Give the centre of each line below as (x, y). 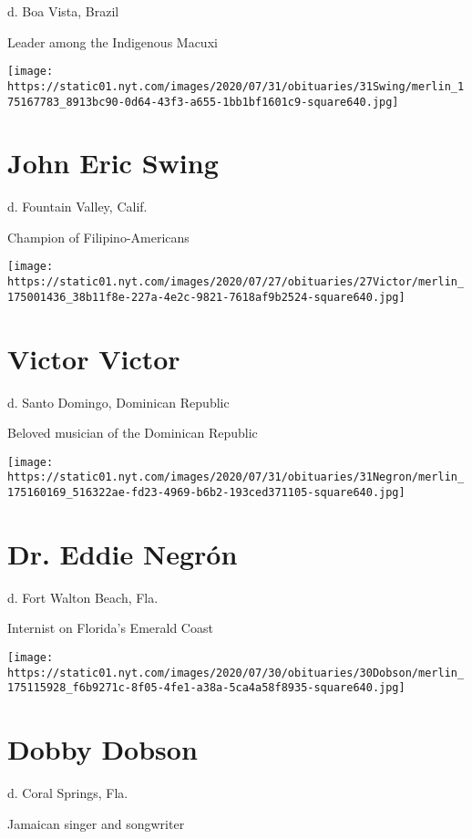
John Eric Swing (113, 163)
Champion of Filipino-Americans (98, 237)
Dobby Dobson (103, 749)
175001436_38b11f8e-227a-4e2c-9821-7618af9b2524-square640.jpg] (206, 297)
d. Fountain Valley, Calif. (77, 207)
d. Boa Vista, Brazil (63, 11)
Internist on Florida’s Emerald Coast (110, 628)
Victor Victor (94, 358)
